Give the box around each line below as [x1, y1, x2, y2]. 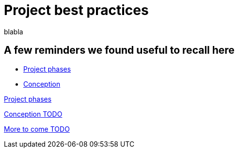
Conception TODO [4, 109, 63, 118]
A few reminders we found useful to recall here [4, 44, 235, 57]
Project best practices [4, 2, 149, 18]
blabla [4, 27, 23, 36]
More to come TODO [4, 124, 70, 133]
